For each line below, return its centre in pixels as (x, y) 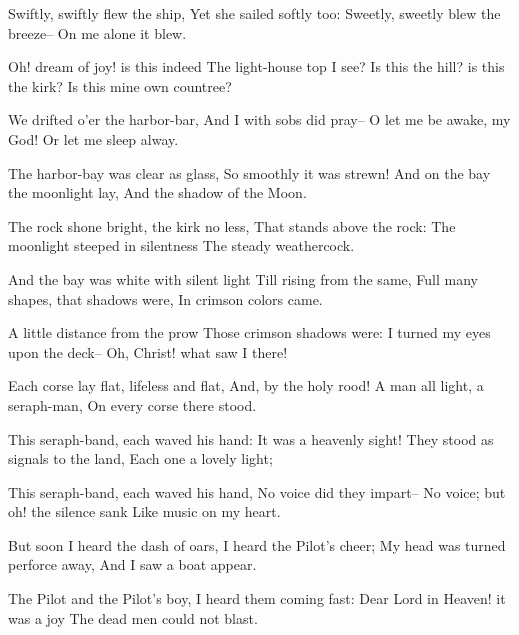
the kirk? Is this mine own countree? (120, 85)
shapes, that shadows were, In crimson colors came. (165, 298)
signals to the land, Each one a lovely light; (140, 458)
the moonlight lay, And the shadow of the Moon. (157, 192)
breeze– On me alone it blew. (97, 32)
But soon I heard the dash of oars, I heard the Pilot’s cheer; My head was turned (257, 544)
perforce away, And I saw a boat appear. (132, 564)
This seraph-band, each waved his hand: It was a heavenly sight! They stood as (251, 438)
